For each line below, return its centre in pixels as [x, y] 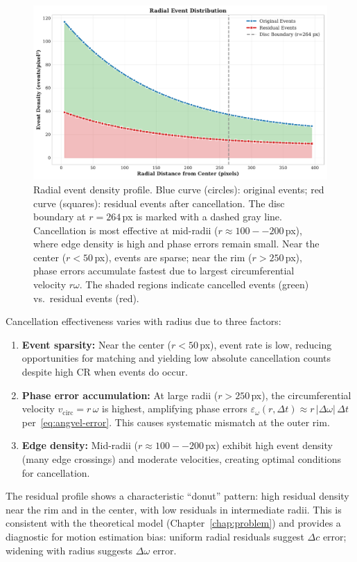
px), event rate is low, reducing [266, 344]
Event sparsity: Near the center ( [97, 344]
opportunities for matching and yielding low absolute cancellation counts [176, 358]
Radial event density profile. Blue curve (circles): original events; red [179, 189]
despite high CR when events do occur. [105, 372]
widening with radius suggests [69, 550]
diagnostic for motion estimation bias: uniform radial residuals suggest [155, 536]
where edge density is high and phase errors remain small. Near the [176, 244]
